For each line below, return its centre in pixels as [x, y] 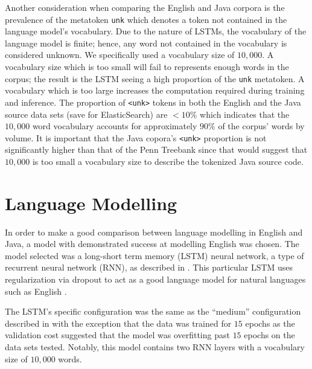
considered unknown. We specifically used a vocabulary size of [120, 55]
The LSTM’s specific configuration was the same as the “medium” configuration [153, 311]
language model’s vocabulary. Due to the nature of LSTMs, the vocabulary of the [156, 31]
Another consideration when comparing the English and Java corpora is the [145, 7]
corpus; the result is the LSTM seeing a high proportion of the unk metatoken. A [155, 78]
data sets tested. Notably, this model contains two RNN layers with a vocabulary [155, 347]
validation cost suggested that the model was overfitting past [117, 335]
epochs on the [269, 335]
